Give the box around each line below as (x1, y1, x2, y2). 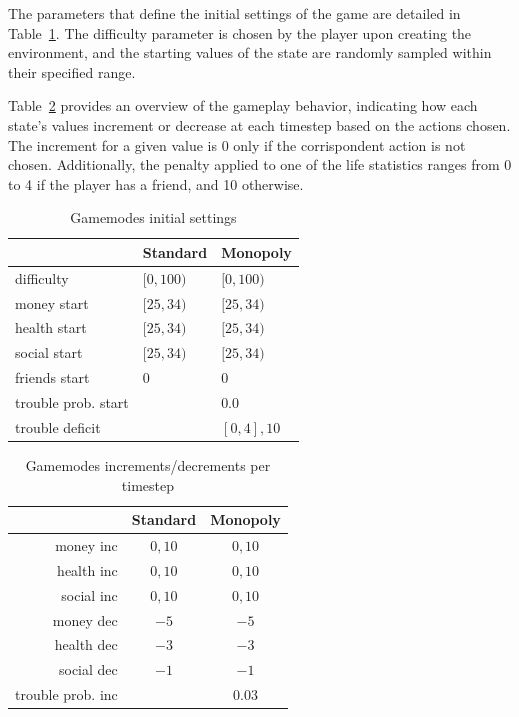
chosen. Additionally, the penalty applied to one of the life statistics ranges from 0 (8, 154, 512, 175)
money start (15, 292, 89, 313)
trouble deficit (15, 416, 101, 437)
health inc (57, 559, 118, 580)
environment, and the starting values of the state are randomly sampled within (8, 42, 492, 63)
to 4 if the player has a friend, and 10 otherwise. (8, 173, 304, 194)
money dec (52, 609, 118, 630)
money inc (55, 534, 118, 555)
